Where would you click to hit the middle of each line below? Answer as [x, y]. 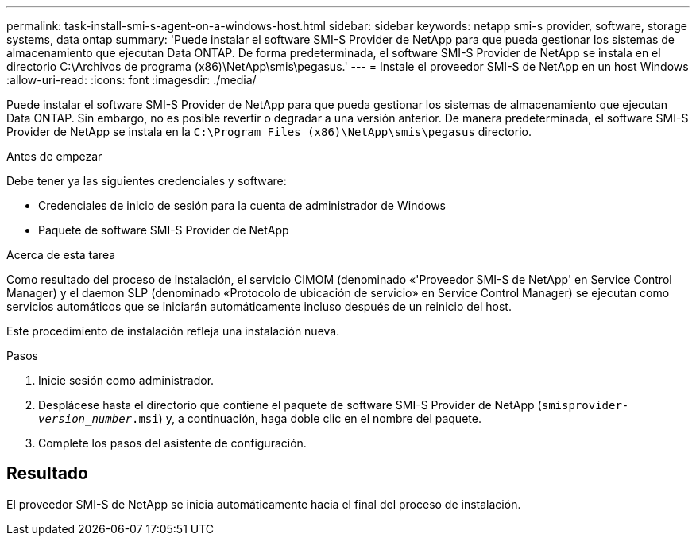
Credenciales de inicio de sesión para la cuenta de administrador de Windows [242, 205]
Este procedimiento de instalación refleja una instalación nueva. [173, 331]
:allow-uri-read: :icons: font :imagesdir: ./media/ [131, 80]
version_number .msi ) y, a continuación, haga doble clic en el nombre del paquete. [260, 418]
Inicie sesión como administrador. [126, 380]
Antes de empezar [54, 156]
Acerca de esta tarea [61, 255]
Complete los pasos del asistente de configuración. [172, 443]
